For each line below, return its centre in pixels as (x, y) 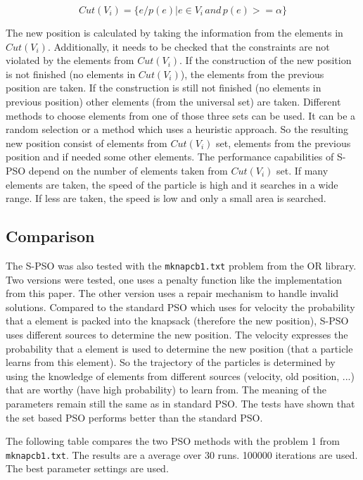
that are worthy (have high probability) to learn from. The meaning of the (166, 390)
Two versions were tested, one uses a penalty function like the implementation (174, 279)
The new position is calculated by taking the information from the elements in (174, 32)
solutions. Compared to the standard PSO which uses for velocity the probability (180, 307)
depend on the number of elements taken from (128, 170)
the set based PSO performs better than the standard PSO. (134, 417)
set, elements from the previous (284, 143)
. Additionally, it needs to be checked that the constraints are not (189, 46)
